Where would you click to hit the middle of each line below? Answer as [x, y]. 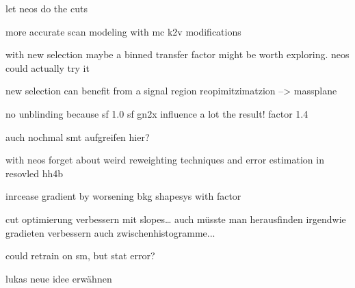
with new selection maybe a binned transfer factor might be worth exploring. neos [177, 54]
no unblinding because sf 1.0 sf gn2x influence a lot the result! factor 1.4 [157, 113]
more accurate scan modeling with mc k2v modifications [123, 31]
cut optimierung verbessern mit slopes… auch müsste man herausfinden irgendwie [176, 219]
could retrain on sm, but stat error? [80, 256]
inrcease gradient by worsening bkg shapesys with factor [123, 196]
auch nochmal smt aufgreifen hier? [78, 136]
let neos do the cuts [47, 8]
